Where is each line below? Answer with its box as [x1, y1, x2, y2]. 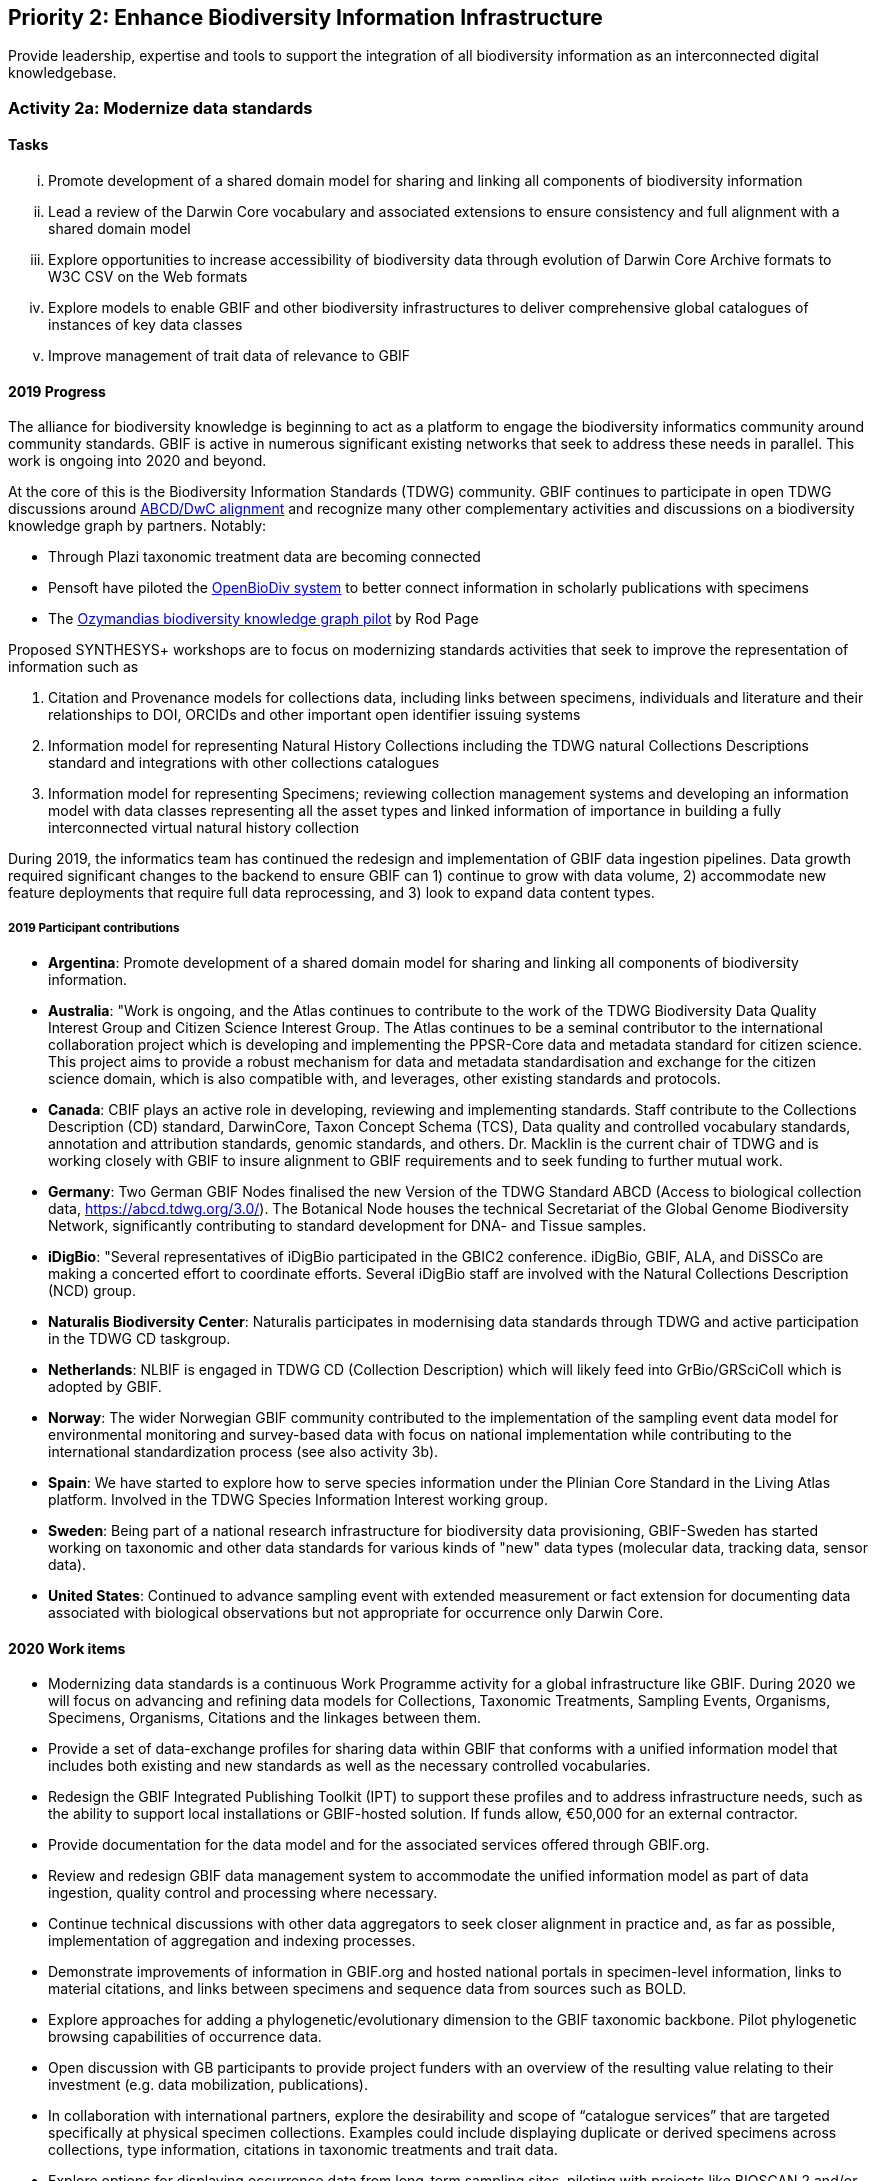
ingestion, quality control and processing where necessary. [48, 1884, 438, 1902]
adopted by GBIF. [48, 1378, 162, 1396]
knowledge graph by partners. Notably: [8, 517, 267, 535]
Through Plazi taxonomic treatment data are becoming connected [48, 548, 481, 566]
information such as [8, 658, 139, 676]
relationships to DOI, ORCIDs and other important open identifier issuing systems [48, 706, 581, 724]
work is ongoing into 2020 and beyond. [8, 452, 267, 470]
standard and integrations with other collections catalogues [48, 754, 440, 772]
